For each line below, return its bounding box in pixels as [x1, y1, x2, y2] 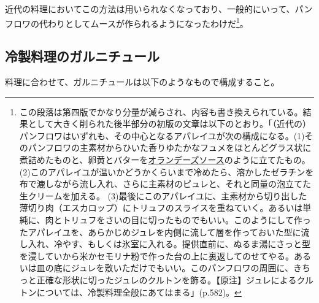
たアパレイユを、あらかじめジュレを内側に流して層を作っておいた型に [19, 225, 301, 238]
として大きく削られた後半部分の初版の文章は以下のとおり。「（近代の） [28, 117, 312, 130]
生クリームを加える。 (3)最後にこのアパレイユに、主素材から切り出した [19, 189, 307, 202]
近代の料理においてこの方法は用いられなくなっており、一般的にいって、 [5, 2, 295, 15]
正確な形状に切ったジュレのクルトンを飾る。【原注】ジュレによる [36, 273, 297, 286]
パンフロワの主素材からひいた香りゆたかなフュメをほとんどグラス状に [28, 141, 312, 154]
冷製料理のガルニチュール [5, 47, 159, 66]
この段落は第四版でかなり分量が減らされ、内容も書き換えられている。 [19, 105, 303, 118]
